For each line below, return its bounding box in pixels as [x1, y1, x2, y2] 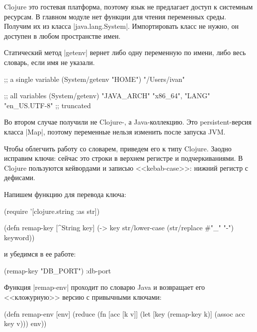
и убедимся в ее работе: [4, 249, 76, 259]
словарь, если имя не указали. [4, 57, 95, 67]
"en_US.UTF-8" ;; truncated [4, 100, 91, 110]
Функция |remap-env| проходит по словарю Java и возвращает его [4, 282, 205, 292]
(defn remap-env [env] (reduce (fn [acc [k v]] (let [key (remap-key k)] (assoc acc [4, 308, 245, 319]
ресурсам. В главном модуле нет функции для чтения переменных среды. [4, 11, 227, 21]
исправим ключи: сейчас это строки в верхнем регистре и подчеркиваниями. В [4, 153, 243, 163]
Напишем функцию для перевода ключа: [4, 189, 126, 199]
